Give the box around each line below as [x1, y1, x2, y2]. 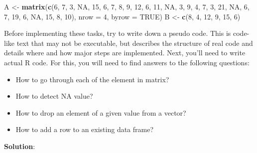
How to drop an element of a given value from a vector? [15, 107, 186, 118]
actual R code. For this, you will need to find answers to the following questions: [4, 57, 250, 67]
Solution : [4, 141, 35, 151]
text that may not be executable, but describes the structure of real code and [16, 37, 253, 48]
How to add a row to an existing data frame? [15, 124, 154, 135]
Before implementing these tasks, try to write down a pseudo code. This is [4, 28, 231, 38]
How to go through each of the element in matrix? [15, 74, 169, 84]
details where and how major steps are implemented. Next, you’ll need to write [4, 47, 246, 58]
